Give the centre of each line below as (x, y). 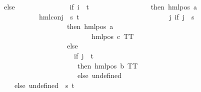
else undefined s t (44, 85)
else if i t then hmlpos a (100, 6)
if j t (83, 55)
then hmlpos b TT (107, 65)
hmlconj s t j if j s (116, 16)
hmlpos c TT (112, 36)
